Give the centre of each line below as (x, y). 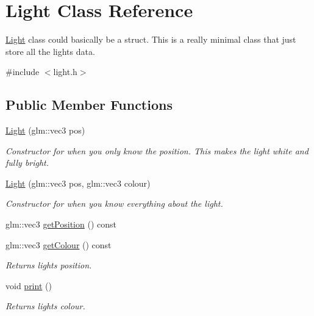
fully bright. (27, 163)
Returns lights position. (49, 265)
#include (23, 72)
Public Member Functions (89, 105)
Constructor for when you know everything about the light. (114, 203)
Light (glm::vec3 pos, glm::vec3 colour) (78, 183)
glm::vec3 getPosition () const (61, 224)
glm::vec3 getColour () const (59, 244)
